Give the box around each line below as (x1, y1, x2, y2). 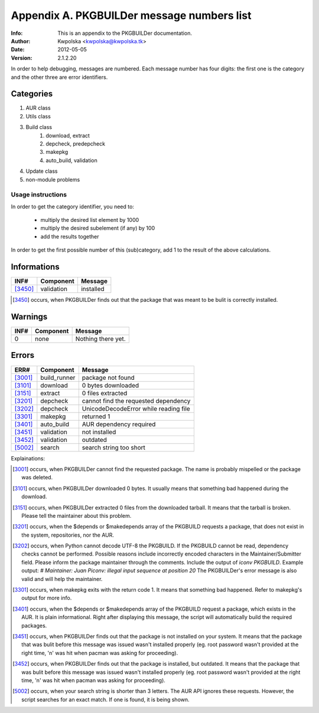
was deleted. (21, 474, 53, 481)
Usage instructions (11, 191, 67, 199)
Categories (11, 89, 53, 99)
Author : (11, 37, 31, 44)
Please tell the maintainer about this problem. (21, 512, 132, 519)
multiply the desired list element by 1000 (40, 217, 139, 224)
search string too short (82, 443, 146, 451)
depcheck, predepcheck (45, 140, 106, 147)
